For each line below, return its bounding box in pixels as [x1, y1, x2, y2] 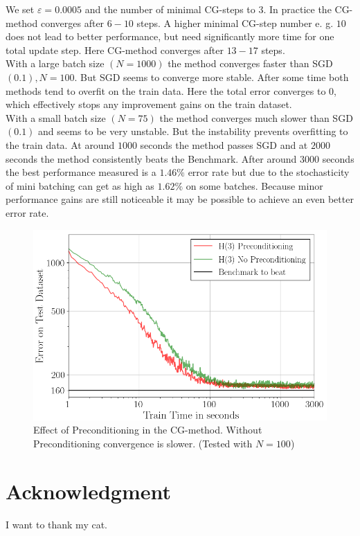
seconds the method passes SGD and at [140, 137, 308, 152]
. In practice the [263, 2, 332, 16]
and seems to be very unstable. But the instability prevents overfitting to [38, 124, 348, 139]
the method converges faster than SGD [168, 56, 333, 71]
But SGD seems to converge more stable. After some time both [80, 69, 349, 84]
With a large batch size [6, 56, 105, 71]
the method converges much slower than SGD [159, 110, 353, 125]
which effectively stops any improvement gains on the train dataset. [6, 97, 292, 111]
